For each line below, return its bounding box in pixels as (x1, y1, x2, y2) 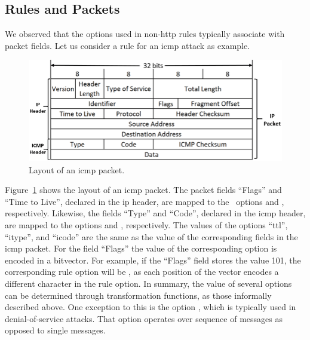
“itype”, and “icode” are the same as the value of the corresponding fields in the (5, 230, 298, 243)
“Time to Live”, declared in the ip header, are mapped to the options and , (5, 195, 284, 207)
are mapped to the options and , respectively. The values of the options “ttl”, (5, 218, 288, 231)
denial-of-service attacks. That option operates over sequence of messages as (5, 312, 283, 324)
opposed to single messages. (5, 324, 106, 336)
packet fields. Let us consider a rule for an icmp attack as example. (5, 39, 250, 51)
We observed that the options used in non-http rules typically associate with (5, 27, 285, 40)
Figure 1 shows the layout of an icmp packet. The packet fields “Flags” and (5, 183, 282, 196)
